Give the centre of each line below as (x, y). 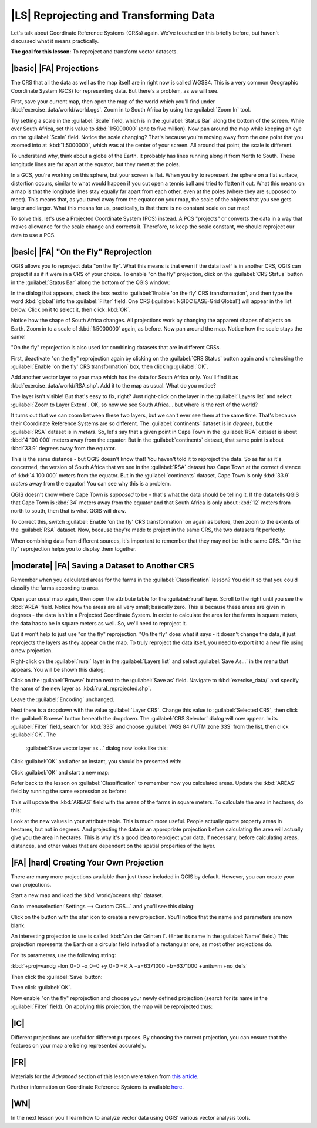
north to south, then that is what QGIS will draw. (68, 511)
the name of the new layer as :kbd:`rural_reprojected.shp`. (81, 688)
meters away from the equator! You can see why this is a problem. (91, 484)
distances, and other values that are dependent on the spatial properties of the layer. (113, 846)
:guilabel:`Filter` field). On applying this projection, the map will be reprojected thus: (112, 1006)
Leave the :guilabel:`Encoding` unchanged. (63, 699)
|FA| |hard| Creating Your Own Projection (87, 862)
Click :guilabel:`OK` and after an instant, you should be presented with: (96, 762)
